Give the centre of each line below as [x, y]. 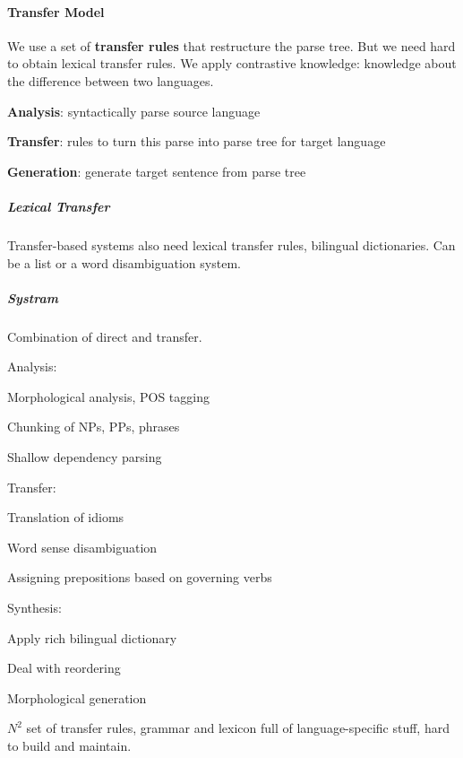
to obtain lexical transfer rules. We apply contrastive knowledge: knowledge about [232, 63]
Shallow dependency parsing [85, 457]
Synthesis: [34, 608]
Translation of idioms [66, 517]
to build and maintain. [69, 745]
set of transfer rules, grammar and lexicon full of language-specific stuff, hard [238, 728]
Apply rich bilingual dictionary [92, 637]
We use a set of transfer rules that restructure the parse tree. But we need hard [231, 45]
